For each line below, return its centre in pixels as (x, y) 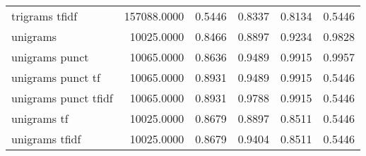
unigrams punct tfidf (62, 98)
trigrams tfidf (45, 16)
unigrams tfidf (46, 139)
